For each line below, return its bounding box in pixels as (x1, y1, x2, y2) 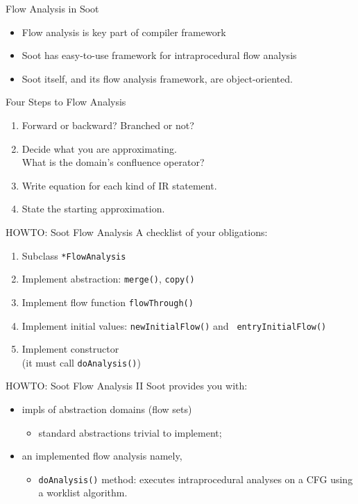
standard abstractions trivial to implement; (38, 425, 222, 439)
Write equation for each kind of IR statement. (22, 178, 217, 192)
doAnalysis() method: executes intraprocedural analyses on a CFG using (38, 471, 353, 486)
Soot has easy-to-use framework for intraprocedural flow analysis (22, 48, 297, 62)
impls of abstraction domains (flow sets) (22, 402, 192, 416)
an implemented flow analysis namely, (22, 448, 182, 463)
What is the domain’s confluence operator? (22, 155, 205, 169)
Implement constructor (22, 342, 119, 356)
